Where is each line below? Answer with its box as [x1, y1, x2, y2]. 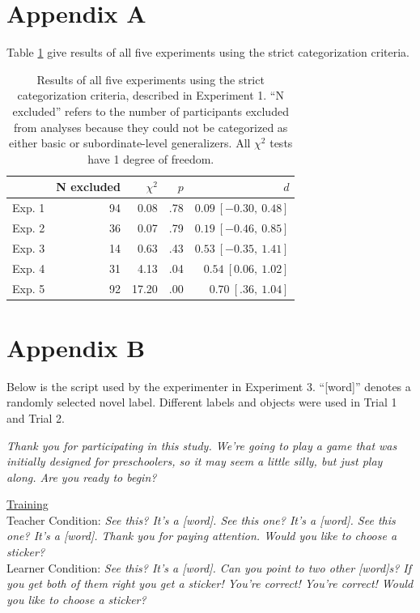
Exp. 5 [12, 279, 45, 296]
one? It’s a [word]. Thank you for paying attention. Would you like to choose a [6, 527, 397, 544]
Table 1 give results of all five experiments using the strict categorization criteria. [6, 44, 409, 61]
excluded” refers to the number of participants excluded [12, 102, 289, 119]
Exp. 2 [12, 219, 45, 236]
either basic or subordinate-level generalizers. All [9, 134, 251, 151]
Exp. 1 [12, 199, 45, 216]
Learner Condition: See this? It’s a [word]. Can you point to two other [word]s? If [6, 559, 412, 576]
